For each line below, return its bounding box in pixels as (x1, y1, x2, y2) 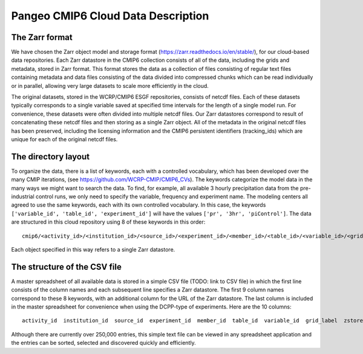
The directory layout (11, 152, 90, 162)
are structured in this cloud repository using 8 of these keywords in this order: (11, 218, 206, 225)
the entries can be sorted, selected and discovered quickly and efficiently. (11, 339, 196, 347)
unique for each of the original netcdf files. (11, 135, 118, 142)
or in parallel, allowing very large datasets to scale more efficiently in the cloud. (11, 82, 209, 89)
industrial (11, 193, 34, 200)
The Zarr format (11, 32, 73, 42)
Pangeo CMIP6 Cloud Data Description (11, 9, 209, 22)
